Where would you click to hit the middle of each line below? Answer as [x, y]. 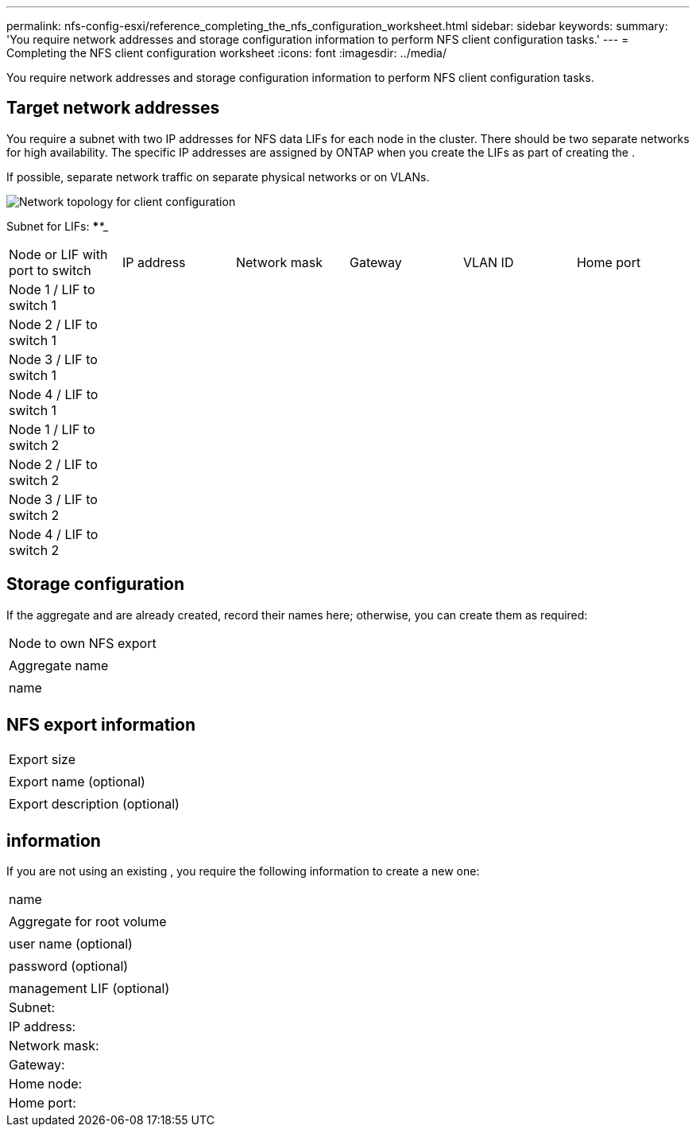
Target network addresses [113, 108]
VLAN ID [488, 262]
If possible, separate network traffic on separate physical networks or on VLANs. [218, 177]
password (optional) [69, 966]
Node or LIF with [58, 254]
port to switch [50, 270]
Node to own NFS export [83, 643]
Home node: [46, 1084]
